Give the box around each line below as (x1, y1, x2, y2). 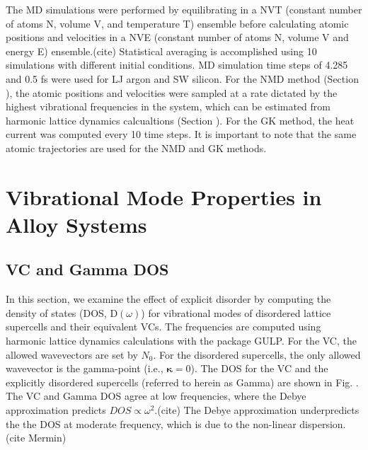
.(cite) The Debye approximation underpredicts (154, 403, 360, 417)
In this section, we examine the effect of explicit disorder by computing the (6, 292, 331, 306)
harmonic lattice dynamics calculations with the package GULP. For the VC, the (6, 333, 357, 348)
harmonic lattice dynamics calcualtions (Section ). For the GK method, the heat (6, 112, 355, 127)
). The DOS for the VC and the (190, 361, 328, 376)
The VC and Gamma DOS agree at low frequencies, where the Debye (6, 388, 306, 403)
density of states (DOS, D (6, 305, 118, 320)
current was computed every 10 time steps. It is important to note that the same (6, 127, 357, 142)
